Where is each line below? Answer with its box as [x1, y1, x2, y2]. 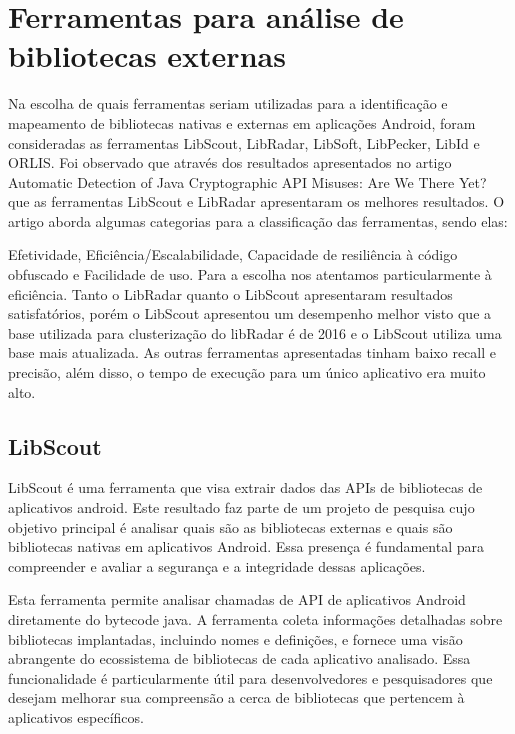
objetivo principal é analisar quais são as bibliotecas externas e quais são [8, 516, 453, 537]
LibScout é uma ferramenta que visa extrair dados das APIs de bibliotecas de [8, 477, 483, 498]
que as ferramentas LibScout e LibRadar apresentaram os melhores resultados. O [8, 191, 505, 212]
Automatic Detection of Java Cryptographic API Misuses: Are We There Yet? [8, 171, 487, 192]
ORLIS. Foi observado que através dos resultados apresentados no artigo [8, 152, 452, 173]
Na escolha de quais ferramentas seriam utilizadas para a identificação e [8, 93, 448, 114]
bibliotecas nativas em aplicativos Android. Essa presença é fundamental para [8, 536, 484, 557]
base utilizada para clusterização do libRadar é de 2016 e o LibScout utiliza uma [8, 322, 502, 343]
